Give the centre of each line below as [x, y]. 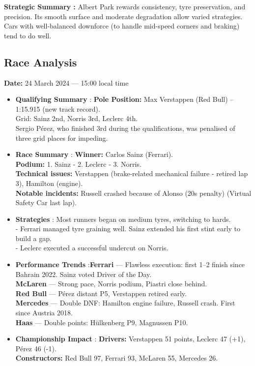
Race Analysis [41, 62]
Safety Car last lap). [46, 202]
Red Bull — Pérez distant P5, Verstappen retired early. [101, 293]
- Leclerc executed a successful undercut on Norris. [92, 248]
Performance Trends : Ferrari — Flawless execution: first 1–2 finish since [130, 264]
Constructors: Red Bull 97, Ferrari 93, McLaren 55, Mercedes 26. [117, 358]
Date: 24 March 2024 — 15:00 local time [66, 82]
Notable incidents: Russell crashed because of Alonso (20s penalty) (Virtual [133, 193]
